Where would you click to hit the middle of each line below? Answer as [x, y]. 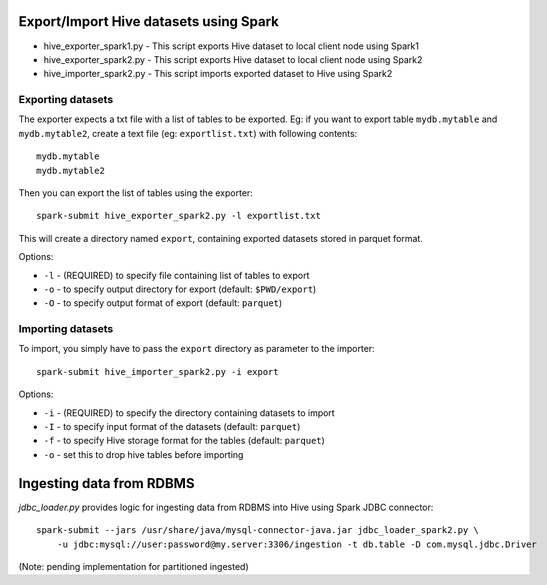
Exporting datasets [66, 100]
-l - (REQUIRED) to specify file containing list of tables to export [176, 275]
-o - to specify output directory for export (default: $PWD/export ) [180, 289]
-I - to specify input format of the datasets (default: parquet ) [172, 427]
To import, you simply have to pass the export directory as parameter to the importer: [196, 349]
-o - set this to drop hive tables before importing [143, 454]
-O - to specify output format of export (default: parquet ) [163, 303]
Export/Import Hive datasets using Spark [148, 21]
